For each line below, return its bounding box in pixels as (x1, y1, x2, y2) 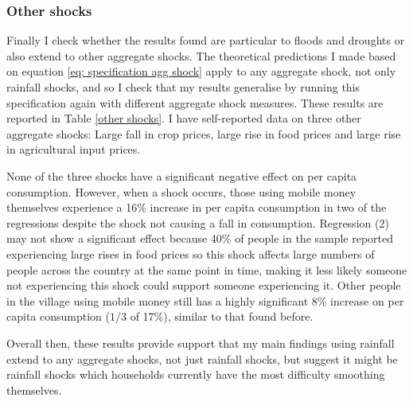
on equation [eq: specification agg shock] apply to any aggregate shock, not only (6, 63, 396, 80)
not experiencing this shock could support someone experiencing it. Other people (6, 277, 401, 294)
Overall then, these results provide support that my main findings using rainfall (6, 334, 395, 351)
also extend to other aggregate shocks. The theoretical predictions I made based (6, 47, 396, 64)
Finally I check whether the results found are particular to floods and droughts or (6, 32, 405, 49)
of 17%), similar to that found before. (130, 308, 314, 325)
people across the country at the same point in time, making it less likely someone (6, 261, 407, 278)
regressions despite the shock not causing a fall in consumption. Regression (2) (6, 214, 389, 231)
